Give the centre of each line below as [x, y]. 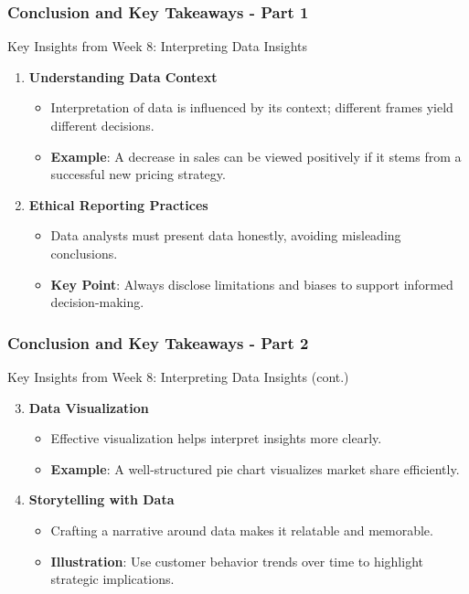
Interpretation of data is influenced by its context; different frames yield [252, 107]
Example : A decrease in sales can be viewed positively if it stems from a [256, 156]
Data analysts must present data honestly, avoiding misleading [226, 235]
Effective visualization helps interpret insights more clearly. [216, 438]
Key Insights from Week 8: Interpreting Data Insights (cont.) [178, 376]
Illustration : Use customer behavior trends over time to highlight [237, 561]
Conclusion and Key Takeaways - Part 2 [158, 342]
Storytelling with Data [101, 499]
